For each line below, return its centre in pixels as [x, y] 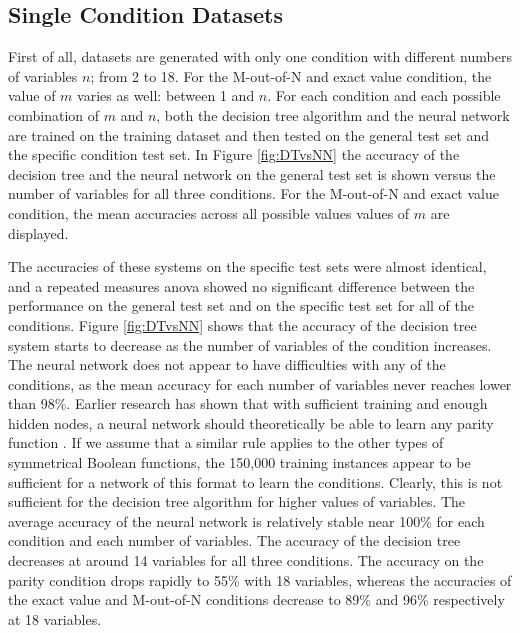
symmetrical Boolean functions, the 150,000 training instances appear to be [239, 462]
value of [32, 95]
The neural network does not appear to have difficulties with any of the [227, 364]
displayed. [38, 232]
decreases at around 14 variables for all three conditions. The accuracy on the [246, 560]
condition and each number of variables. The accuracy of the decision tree [234, 540]
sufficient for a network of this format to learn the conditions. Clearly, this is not [255, 481]
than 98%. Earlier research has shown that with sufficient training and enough [248, 403]
